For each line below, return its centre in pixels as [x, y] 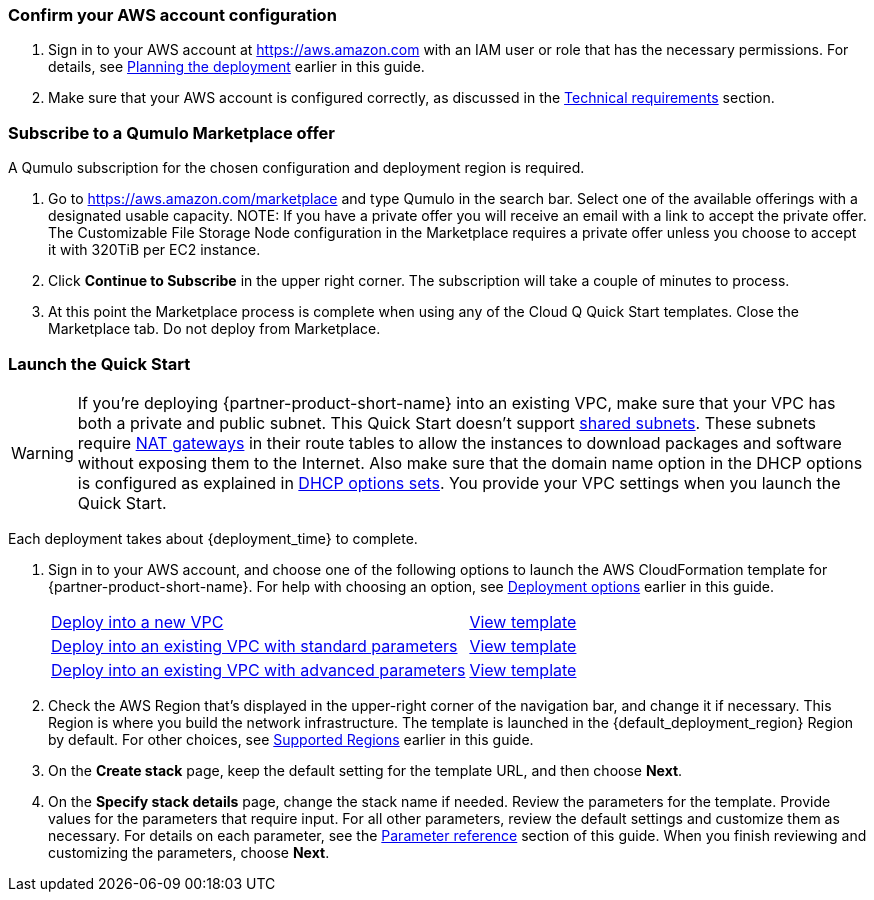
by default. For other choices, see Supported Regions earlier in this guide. [291, 739]
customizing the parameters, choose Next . [189, 852]
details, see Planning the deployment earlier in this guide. [236, 67]
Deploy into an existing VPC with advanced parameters [258, 669]
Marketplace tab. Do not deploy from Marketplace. [214, 329]
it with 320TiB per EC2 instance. [154, 250]
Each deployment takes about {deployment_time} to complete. [213, 538]
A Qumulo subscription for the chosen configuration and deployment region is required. [296, 168]
